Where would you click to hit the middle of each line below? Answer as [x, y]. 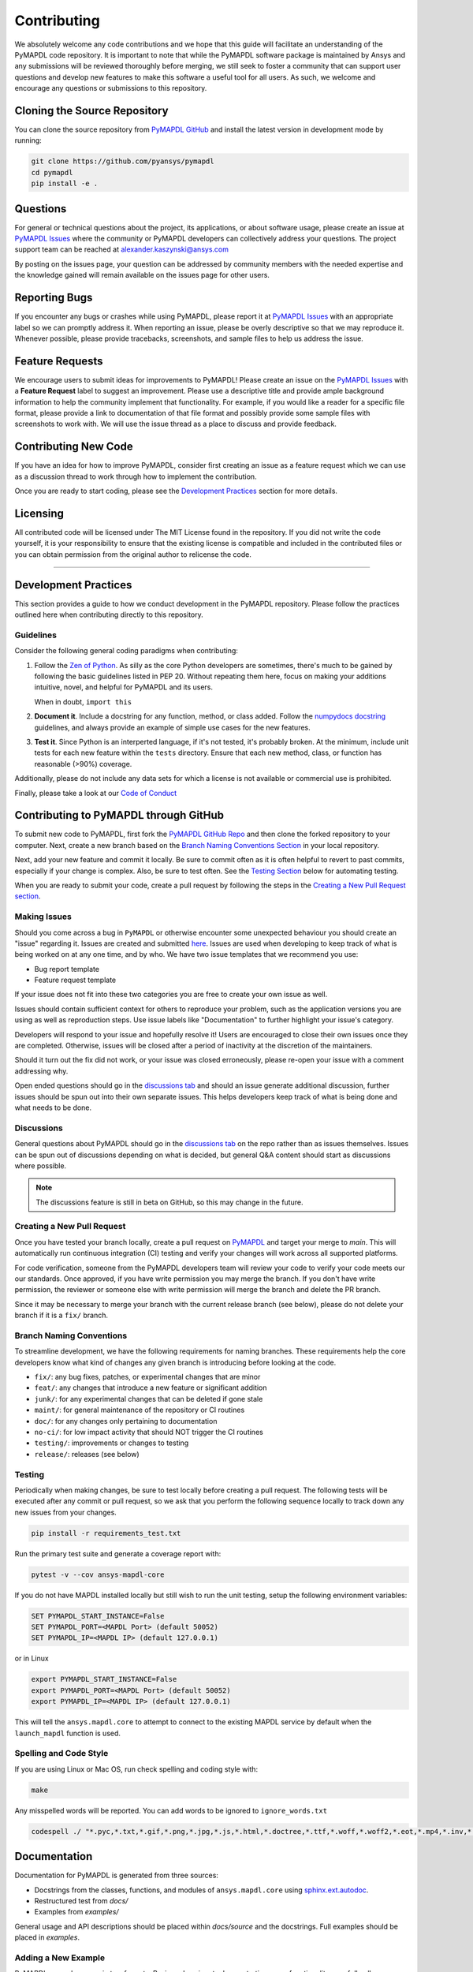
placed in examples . [47, 1937]
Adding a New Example [60, 1958]
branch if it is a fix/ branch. [61, 1315]
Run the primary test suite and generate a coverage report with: [118, 1553]
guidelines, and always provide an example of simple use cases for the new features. [172, 727]
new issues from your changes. [66, 1512]
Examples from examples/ [76, 1912]
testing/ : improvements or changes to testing [112, 1443]
